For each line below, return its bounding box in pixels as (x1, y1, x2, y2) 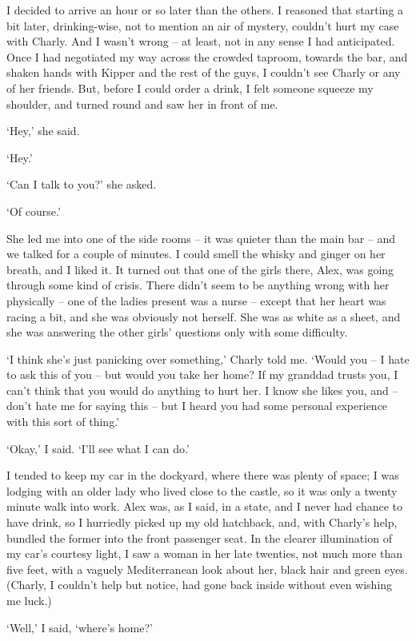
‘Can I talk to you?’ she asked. (6, 176, 157, 193)
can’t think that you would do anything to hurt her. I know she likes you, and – (6, 381, 398, 398)
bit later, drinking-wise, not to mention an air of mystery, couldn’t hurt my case (6, 17, 399, 34)
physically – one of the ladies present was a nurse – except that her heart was (6, 292, 386, 309)
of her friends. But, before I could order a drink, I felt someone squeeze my (6, 79, 374, 96)
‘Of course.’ (6, 202, 61, 219)
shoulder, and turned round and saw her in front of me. (6, 95, 278, 112)
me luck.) (6, 592, 52, 608)
